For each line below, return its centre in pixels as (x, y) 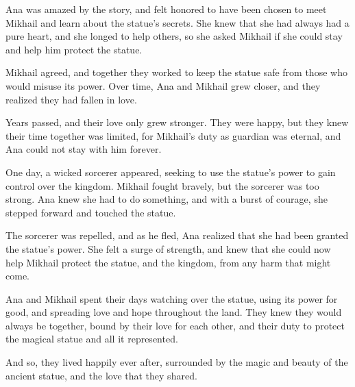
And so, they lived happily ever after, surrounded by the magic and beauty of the (177, 362)
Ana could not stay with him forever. (84, 149)
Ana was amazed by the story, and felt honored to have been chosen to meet (166, 9)
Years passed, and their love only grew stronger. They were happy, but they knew (177, 122)
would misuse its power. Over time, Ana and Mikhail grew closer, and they (163, 85)
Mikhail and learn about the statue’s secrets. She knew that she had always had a (177, 22)
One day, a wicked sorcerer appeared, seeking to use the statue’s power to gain (171, 172)
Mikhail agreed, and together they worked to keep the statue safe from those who (176, 72)
